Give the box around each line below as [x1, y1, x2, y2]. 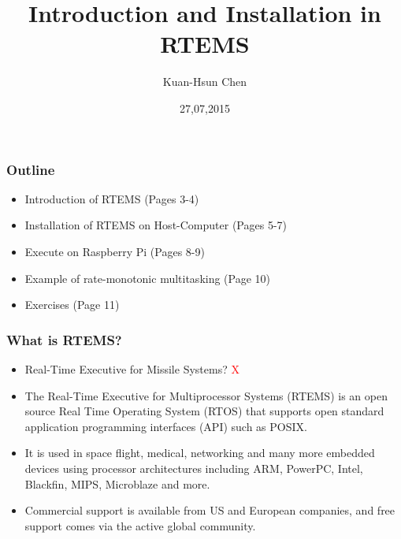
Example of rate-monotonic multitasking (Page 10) [24, 269, 271, 286]
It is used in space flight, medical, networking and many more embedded [24, 444, 375, 461]
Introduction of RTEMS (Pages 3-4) [24, 190, 199, 206]
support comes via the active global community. [24, 517, 256, 533]
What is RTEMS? [6, 329, 122, 349]
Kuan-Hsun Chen [162, 73, 247, 90]
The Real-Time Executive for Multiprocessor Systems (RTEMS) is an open [24, 387, 388, 403]
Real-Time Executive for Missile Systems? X [24, 360, 239, 377]
